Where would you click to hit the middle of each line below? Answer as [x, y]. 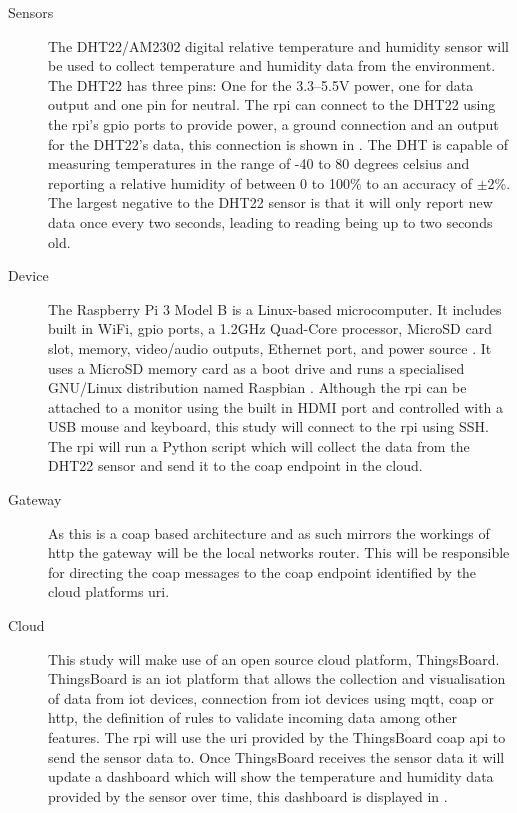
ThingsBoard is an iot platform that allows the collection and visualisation [277, 678]
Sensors [31, 12]
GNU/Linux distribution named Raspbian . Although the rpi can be [257, 387]
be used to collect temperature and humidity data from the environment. [272, 65]
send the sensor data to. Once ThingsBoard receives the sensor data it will [276, 756]
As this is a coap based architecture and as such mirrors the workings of [269, 532]
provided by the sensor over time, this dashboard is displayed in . [248, 795]
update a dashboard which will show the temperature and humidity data [271, 776]
